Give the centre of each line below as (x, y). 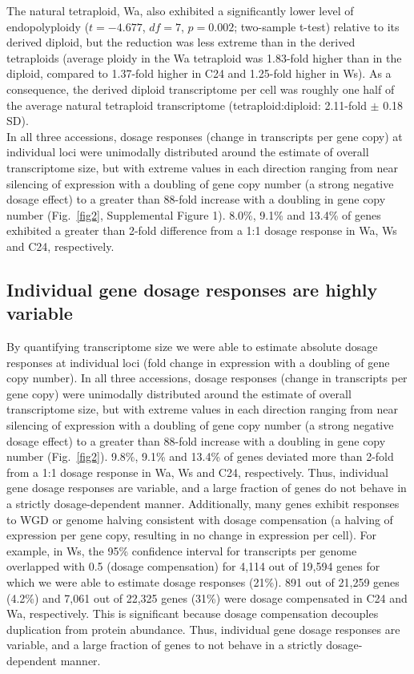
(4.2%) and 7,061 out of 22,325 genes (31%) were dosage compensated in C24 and (207, 597)
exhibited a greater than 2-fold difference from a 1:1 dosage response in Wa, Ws (202, 230)
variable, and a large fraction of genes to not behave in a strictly (165, 645)
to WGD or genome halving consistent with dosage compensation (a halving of (200, 519)
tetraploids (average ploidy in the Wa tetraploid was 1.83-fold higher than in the (204, 57)
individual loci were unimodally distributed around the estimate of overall (188, 152)
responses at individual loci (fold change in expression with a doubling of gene (198, 362)
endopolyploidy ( (48, 26)
